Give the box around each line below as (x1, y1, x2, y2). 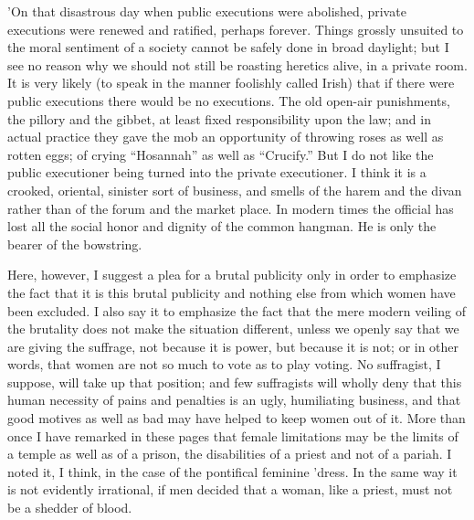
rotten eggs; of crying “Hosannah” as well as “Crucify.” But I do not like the (7, 144, 434, 164)
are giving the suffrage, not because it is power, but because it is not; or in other (7, 336, 459, 356)
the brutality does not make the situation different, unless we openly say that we (7, 319, 459, 338)
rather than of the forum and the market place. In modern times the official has (7, 198, 454, 218)
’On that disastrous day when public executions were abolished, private (7, 2, 406, 20)
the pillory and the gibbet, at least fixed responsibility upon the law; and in (7, 109, 431, 128)
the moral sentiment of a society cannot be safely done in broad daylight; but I (7, 37, 449, 57)
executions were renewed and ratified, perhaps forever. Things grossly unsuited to (7, 19, 464, 38)
